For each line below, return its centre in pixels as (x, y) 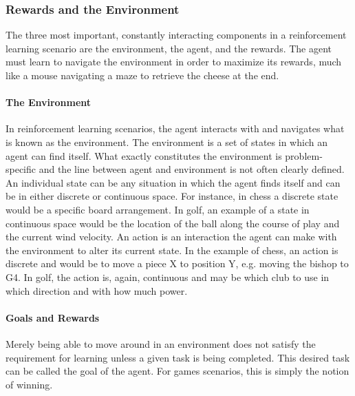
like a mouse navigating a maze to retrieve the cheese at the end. (142, 75)
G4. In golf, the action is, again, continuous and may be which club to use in (168, 277)
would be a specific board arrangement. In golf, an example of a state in (158, 209)
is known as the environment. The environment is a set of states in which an (166, 142)
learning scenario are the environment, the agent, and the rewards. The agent (169, 48)
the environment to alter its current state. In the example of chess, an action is (172, 250)
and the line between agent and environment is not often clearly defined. (192, 169)
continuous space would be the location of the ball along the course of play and (173, 223)
